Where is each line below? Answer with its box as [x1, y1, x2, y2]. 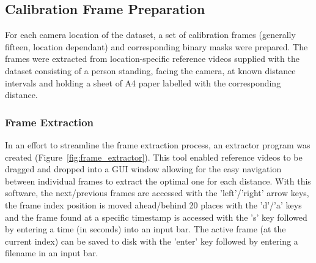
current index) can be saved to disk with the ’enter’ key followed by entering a [5, 234, 298, 247]
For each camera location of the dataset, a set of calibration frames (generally [5, 28, 296, 41]
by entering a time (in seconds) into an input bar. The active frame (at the [5, 223, 286, 235]
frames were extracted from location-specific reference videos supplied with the [5, 52, 299, 65]
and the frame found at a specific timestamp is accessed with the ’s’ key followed [5, 210, 307, 223]
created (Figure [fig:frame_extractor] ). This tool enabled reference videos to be [5, 150, 303, 163]
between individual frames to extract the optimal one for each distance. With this [5, 174, 311, 187]
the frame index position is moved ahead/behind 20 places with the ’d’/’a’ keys [5, 198, 302, 211]
